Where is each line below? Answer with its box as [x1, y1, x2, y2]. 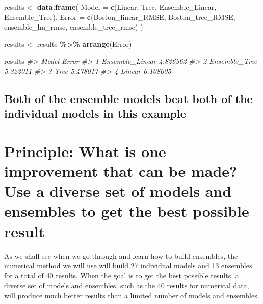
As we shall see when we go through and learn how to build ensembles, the [4, 250, 238, 261]
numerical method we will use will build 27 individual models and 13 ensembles [4, 260, 252, 271]
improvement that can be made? [4, 161, 238, 182]
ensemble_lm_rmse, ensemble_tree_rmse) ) [4, 21, 143, 32]
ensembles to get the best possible [4, 200, 249, 221]
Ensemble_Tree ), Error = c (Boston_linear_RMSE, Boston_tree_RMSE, [4, 11, 235, 22]
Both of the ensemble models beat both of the [4, 90, 253, 106]
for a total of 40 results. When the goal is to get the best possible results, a [4, 270, 239, 281]
